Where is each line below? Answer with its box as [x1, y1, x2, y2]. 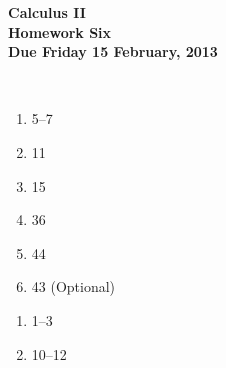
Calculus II [8, 2, 86, 22]
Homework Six [8, 21, 112, 42]
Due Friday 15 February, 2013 [8, 41, 218, 62]
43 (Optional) [31, 276, 116, 297]
